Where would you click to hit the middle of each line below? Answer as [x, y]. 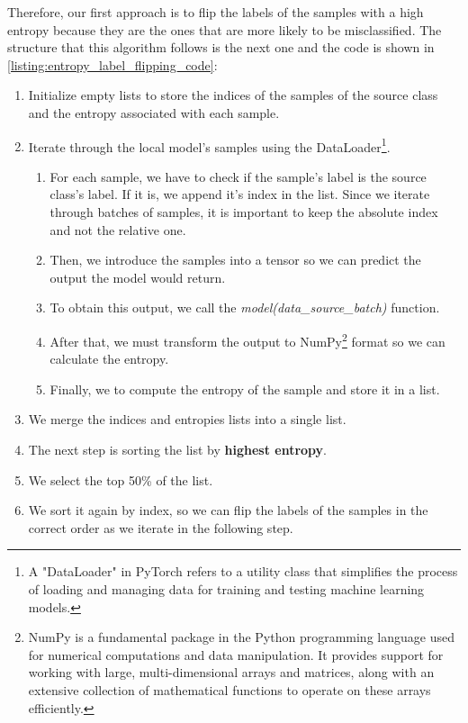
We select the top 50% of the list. [121, 479]
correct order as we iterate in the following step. [161, 527]
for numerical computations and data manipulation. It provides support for [236, 654]
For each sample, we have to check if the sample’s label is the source [238, 176]
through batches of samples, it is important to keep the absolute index [244, 212]
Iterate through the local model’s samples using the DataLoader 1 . [209, 145]
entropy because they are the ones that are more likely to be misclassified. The [225, 29]
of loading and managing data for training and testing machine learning [226, 588]
